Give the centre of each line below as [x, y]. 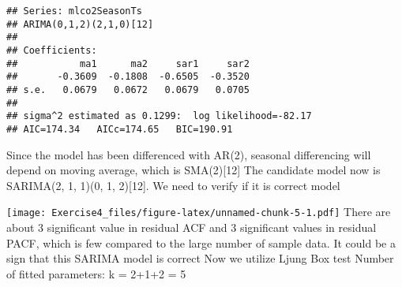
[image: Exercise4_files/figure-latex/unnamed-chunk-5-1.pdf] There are [199, 212]
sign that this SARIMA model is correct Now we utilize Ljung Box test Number [200, 258]
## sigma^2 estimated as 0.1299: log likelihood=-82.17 [159, 116]
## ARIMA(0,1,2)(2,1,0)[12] [80, 24]
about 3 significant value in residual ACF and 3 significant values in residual [192, 227]
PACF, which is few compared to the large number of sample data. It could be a [201, 242]
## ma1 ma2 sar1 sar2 [128, 63]
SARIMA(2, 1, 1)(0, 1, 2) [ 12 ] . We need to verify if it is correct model [173, 185]
